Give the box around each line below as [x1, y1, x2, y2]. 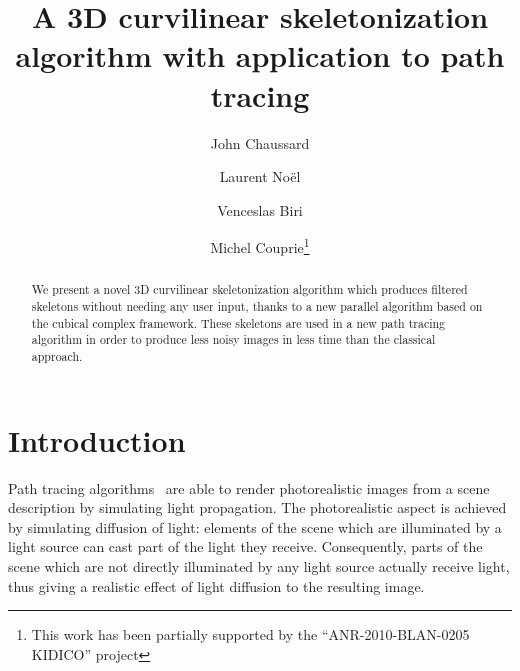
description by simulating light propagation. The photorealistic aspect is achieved [8, 497, 507, 518]
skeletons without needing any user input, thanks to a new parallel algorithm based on [31, 297, 483, 314]
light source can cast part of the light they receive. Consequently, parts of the [8, 536, 483, 557]
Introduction [8, 419, 186, 460]
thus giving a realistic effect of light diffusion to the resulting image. [8, 575, 425, 596]
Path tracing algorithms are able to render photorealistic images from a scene [8, 477, 490, 498]
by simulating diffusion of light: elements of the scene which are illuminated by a [8, 516, 502, 537]
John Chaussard [210, 132, 310, 153]
